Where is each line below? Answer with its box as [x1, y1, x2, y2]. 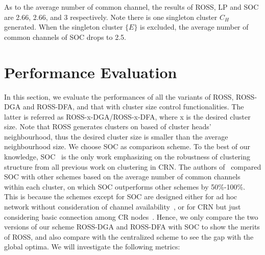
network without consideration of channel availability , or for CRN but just [4, 201, 241, 212]
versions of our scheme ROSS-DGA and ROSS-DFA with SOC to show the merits [4, 221, 260, 232]
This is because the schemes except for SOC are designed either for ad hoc [4, 191, 237, 202]
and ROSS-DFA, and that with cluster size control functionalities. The [22, 101, 244, 112]
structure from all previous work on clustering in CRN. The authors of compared [4, 161, 261, 172]
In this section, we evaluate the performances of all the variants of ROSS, [4, 91, 234, 102]
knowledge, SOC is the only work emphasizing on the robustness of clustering [4, 151, 251, 162]
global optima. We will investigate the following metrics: [4, 241, 180, 252]
